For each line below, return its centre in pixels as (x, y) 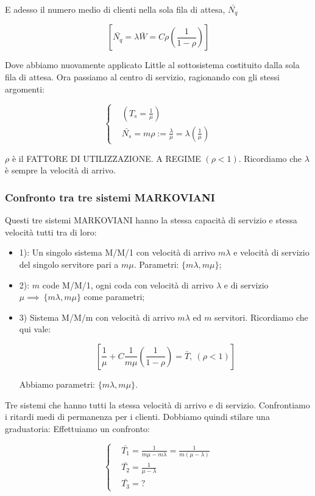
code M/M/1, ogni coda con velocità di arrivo (128, 285)
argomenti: (25, 89)
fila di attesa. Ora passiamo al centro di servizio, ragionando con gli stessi (143, 77)
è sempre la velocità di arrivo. (60, 170)
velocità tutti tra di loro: (51, 232)
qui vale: (35, 329)
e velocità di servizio (271, 252)
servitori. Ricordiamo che (261, 317)
